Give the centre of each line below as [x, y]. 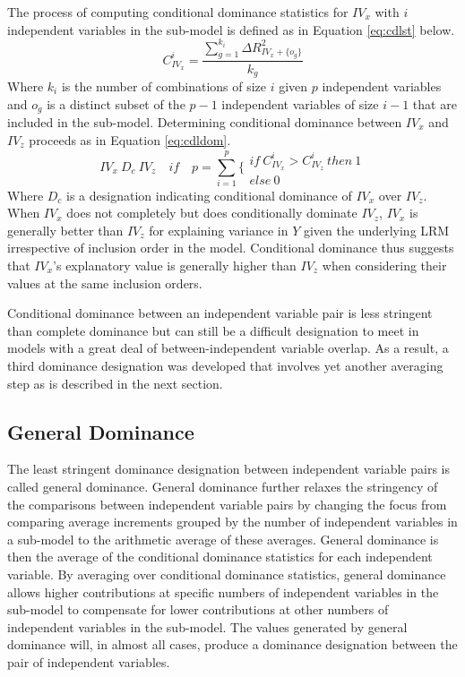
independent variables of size [300, 103]
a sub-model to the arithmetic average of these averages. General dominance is [223, 539]
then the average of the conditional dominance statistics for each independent [220, 557]
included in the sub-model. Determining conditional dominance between [205, 122]
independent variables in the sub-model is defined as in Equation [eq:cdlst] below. [231, 29]
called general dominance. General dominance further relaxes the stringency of [223, 486]
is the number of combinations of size [164, 86]
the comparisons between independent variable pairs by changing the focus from [227, 504]
